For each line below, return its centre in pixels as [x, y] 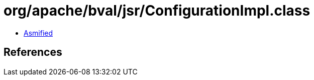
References [33, 52]
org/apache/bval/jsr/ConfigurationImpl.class [157, 11]
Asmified [38, 33]
